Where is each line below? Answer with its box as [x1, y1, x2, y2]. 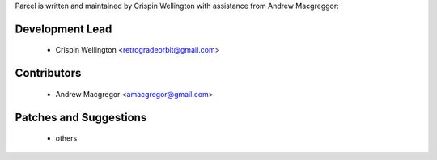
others [55, 133, 78, 143]
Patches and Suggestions [15, 110, 147, 124]
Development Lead [15, 22, 112, 36]
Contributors [15, 66, 82, 80]
